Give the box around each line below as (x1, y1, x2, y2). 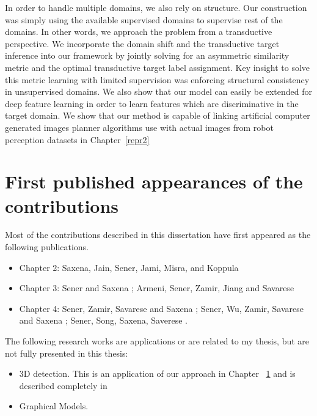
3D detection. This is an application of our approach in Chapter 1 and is (19, 367, 296, 380)
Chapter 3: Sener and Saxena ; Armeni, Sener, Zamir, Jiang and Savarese (19, 281, 294, 294)
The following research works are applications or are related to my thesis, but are (5, 335, 310, 347)
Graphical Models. (19, 399, 89, 412)
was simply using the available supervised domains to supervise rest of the (5, 13, 283, 26)
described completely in (19, 379, 107, 392)
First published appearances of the (5, 169, 303, 194)
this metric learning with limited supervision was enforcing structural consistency (5, 73, 310, 86)
